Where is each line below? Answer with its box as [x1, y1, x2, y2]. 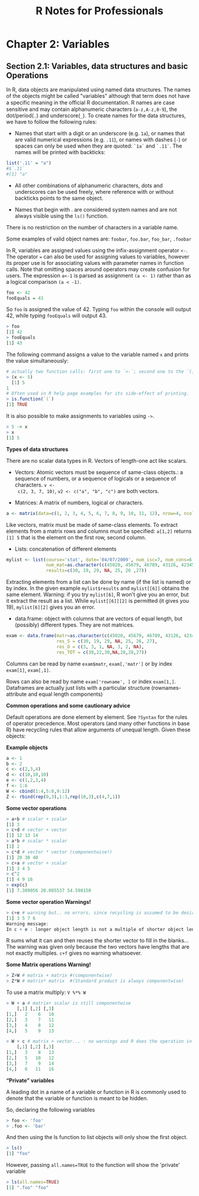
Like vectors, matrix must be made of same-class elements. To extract [6, 521, 178, 528]
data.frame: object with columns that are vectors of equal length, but [14, 615, 182, 622]
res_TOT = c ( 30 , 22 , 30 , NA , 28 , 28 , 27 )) [56, 649, 147, 655]
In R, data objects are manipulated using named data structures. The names [6, 86, 191, 93]
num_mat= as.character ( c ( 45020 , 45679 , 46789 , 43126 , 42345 [46, 562, 195, 568]
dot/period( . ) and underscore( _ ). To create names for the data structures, [6, 112, 187, 119]
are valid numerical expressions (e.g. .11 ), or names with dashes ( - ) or [14, 136, 188, 143]
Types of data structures [6, 446, 69, 453]
